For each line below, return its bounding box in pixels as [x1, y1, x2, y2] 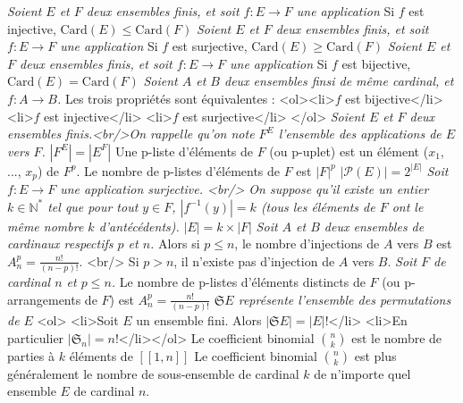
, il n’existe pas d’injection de [173, 251, 335, 270]
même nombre [7, 216, 84, 235]
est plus [354, 346, 397, 365]
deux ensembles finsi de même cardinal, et [223, 71, 454, 90]
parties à [7, 346, 55, 365]
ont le [391, 197, 424, 215]
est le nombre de [351, 328, 442, 347]
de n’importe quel [314, 364, 411, 382]
